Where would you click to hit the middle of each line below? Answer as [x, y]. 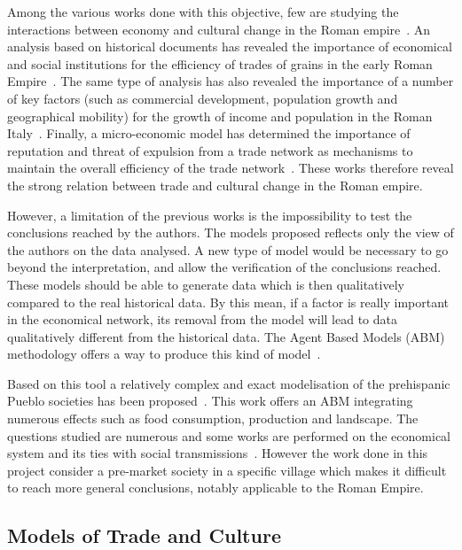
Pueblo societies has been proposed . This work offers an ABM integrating [210, 401]
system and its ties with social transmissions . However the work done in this [218, 453]
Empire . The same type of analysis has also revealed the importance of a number [231, 81]
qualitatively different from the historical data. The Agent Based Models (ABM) [226, 336]
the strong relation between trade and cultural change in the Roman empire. [215, 185]
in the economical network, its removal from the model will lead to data [202, 319]
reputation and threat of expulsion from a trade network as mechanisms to [210, 150]
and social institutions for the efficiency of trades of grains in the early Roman [220, 63]
